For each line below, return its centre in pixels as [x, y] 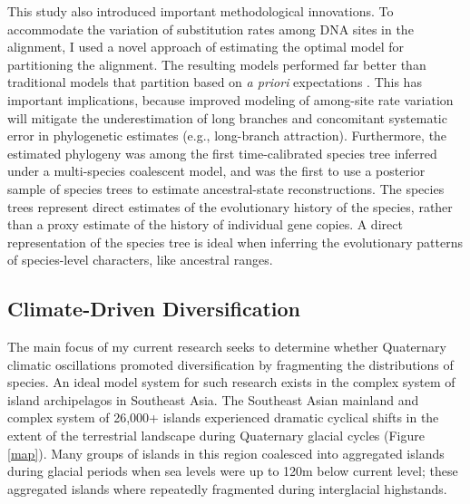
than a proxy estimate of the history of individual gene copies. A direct [205, 224]
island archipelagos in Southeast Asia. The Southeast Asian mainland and [213, 399]
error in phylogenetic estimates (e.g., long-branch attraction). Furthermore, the [227, 136]
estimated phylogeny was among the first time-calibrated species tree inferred [222, 153]
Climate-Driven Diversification [154, 309]
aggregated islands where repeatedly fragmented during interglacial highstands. [227, 488]
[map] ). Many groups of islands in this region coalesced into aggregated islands [226, 453]
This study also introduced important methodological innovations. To [201, 11]
